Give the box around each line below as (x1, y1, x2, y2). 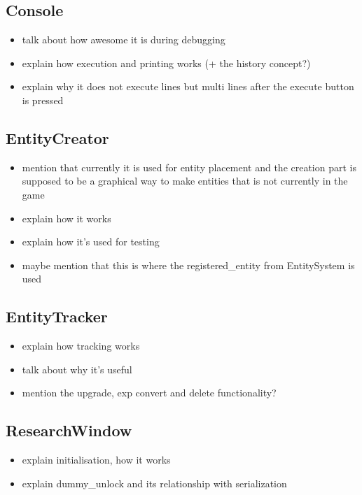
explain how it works (22, 210, 111, 225)
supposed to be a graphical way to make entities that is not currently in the (22, 173, 348, 188)
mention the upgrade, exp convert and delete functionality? (22, 385, 277, 400)
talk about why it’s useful (22, 361, 132, 376)
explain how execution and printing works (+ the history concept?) (22, 55, 311, 70)
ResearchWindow (6, 419, 132, 441)
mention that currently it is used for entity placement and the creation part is (22, 159, 356, 174)
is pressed (22, 92, 64, 107)
